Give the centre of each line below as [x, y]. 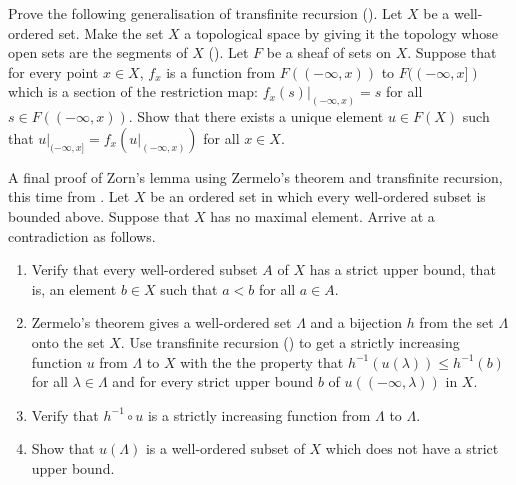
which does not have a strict [412, 448]
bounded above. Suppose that [99, 216]
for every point [53, 71]
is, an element [74, 288]
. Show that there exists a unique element [256, 116]
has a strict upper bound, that [402, 269]
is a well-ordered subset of [225, 448]
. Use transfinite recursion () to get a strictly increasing [290, 341]
